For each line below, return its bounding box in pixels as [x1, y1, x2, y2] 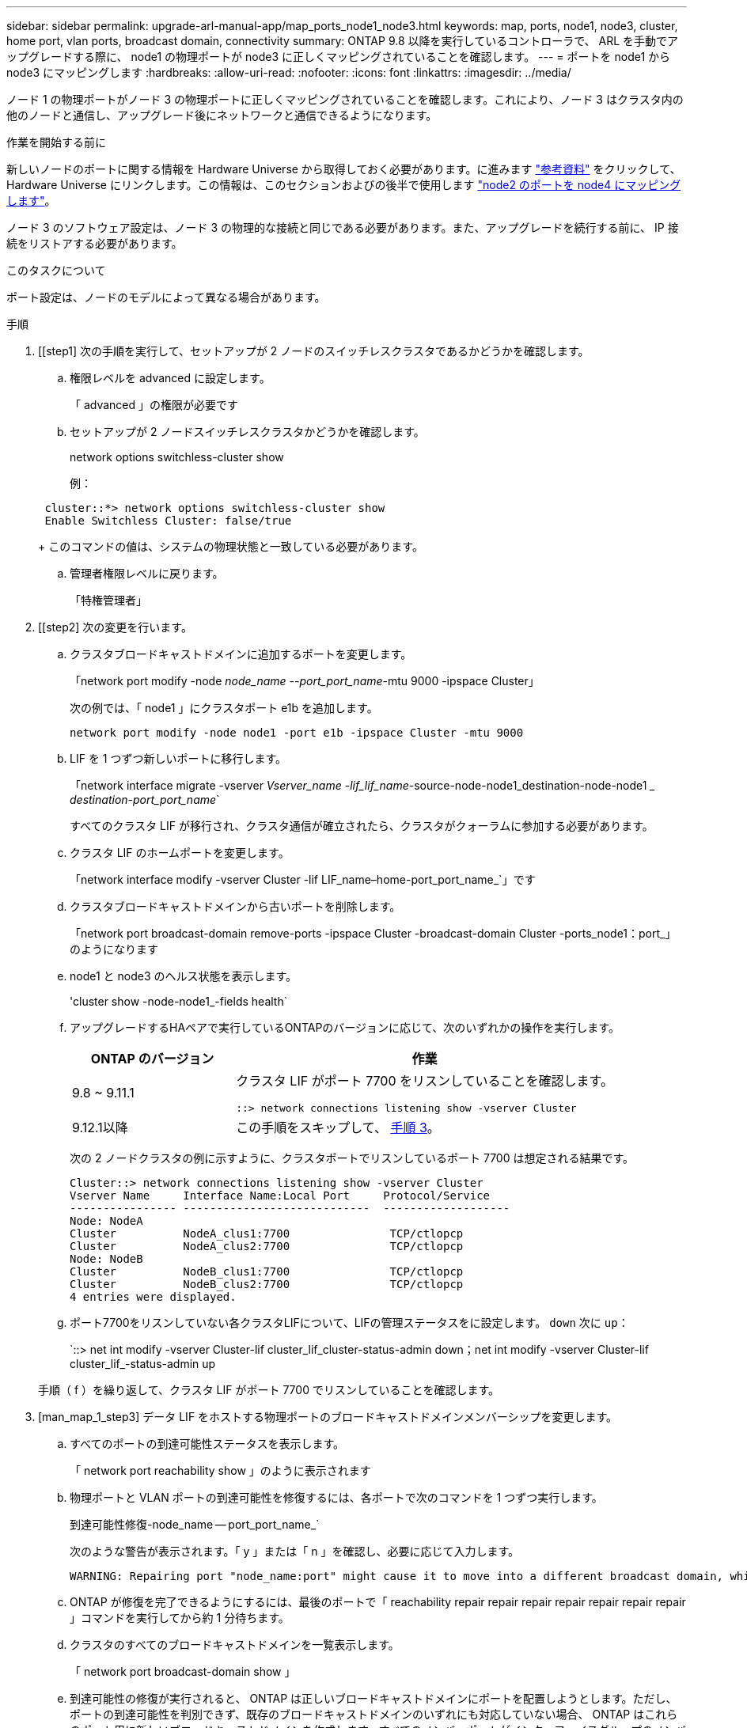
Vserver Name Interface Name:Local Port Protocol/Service [70, 1189, 491, 1202]
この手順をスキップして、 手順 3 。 [236, 1120, 440, 1135]
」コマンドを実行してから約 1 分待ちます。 [70, 1611, 290, 1624]
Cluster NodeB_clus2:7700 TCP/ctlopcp [70, 1278, 464, 1290]
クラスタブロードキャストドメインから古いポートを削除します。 [70, 900, 401, 913]
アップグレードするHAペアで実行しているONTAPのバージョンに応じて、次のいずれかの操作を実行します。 [70, 1021, 620, 1034]
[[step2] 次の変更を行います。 [38, 620, 192, 634]
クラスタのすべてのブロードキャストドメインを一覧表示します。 [70, 1638, 400, 1651]
